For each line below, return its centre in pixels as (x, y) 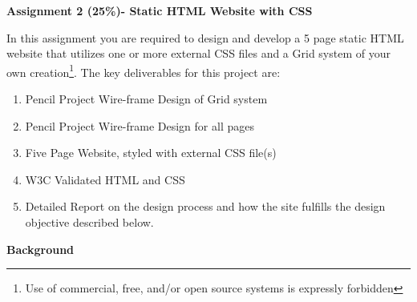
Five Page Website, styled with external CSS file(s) (151, 153)
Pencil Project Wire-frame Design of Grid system (146, 99)
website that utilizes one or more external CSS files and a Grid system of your (198, 53)
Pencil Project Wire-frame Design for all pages (140, 125)
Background (40, 249)
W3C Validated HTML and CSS (105, 179)
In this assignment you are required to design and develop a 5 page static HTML (205, 37)
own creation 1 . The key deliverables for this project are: (144, 70)
